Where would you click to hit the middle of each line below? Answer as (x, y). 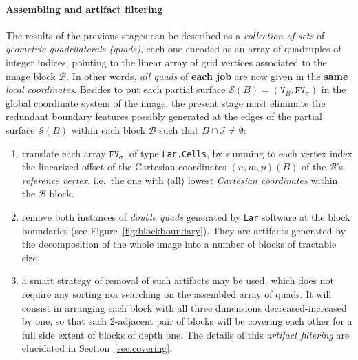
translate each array (64, 153)
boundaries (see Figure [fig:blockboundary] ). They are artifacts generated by (183, 230)
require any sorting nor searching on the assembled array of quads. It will (177, 294)
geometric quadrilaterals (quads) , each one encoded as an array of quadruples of (173, 49)
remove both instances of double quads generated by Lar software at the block (186, 216)
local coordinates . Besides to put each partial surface (116, 89)
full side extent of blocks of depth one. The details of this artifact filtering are (186, 334)
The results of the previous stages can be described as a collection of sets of (165, 35)
